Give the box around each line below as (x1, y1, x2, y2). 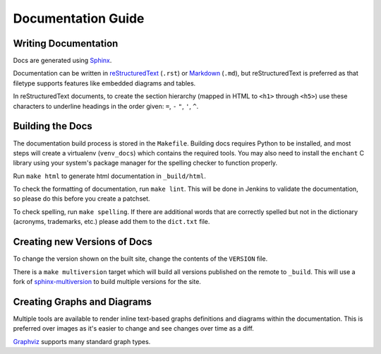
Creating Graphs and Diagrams (13, 295, 152, 307)
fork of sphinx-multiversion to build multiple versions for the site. (13, 277, 201, 285)
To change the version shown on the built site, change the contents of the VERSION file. (13, 254, 268, 263)
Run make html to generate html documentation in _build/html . (13, 172, 206, 180)
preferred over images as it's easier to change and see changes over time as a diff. (13, 324, 254, 333)
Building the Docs (13, 120, 93, 132)
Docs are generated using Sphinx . (13, 57, 112, 65)
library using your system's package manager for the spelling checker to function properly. (13, 159, 278, 167)
